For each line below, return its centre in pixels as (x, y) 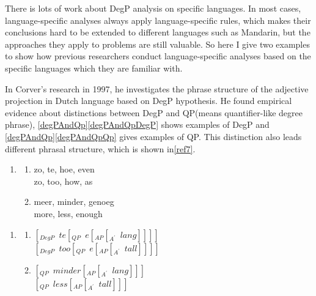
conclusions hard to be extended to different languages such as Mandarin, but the (158, 32)
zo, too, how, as (63, 181)
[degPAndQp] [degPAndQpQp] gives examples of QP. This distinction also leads (153, 136)
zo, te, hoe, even (64, 169)
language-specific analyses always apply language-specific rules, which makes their (158, 20)
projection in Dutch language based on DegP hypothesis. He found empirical (149, 101)
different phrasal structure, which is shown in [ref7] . (100, 148)
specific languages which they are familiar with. (94, 68)
